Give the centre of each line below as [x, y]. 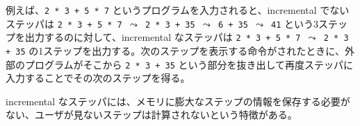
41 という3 [295, 23]
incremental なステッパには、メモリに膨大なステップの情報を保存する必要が [178, 101]
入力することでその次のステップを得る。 [98, 78]
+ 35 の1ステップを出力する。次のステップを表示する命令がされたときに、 [175, 50]
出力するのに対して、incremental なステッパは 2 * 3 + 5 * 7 [163, 37]
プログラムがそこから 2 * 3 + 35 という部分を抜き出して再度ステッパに [189, 64]
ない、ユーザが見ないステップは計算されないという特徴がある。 [152, 115]
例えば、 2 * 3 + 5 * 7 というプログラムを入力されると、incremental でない [178, 10]
